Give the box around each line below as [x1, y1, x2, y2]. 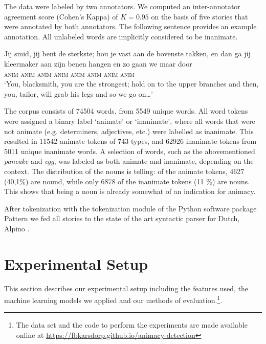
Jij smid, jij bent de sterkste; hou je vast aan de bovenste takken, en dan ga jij [4, 48, 251, 59]
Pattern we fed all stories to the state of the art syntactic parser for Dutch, [4, 213, 240, 224]
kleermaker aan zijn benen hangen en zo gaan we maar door [4, 58, 192, 69]
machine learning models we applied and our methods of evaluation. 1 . [4, 293, 223, 305]
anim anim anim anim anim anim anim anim [4, 68, 135, 79]
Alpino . [4, 223, 30, 233]
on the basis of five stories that [151, 11, 248, 21]
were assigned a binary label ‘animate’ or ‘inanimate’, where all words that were [4, 115, 255, 126]
